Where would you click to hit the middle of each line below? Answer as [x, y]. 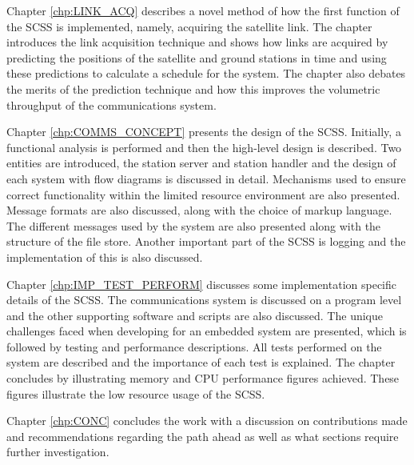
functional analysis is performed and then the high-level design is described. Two [204, 147]
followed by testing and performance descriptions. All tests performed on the [194, 346]
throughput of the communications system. [111, 104]
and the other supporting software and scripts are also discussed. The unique [195, 315]
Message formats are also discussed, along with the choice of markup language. [199, 210]
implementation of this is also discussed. [105, 257]
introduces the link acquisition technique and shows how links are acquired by [197, 42]
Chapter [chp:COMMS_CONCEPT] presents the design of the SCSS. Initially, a [204, 132]
